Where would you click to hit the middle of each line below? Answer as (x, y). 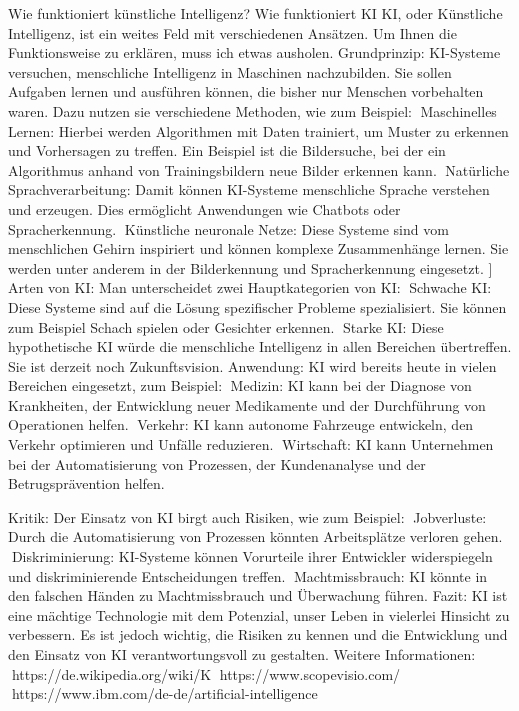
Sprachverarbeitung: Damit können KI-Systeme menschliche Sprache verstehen (249, 189)
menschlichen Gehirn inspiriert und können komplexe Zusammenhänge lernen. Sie (258, 248)
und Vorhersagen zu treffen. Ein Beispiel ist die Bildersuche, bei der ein (227, 150)
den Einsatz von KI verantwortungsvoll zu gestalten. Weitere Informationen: (242, 654)
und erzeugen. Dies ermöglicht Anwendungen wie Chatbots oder (204, 208)
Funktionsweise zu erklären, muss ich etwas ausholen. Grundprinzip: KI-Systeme (254, 52)
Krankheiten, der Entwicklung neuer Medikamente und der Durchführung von (247, 404)
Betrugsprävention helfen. (86, 483)
